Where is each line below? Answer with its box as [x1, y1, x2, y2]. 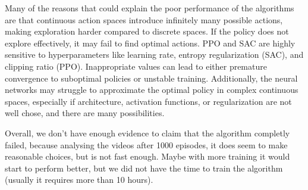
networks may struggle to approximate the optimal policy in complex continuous [5, 83, 298, 96]
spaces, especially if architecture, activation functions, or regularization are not [5, 95, 292, 107]
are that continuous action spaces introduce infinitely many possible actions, [5, 13, 283, 26]
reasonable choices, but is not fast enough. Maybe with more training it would [5, 150, 290, 163]
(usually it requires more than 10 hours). [5, 173, 153, 186]
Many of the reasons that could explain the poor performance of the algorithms [5, 2, 294, 14]
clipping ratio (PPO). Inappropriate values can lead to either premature [5, 60, 267, 72]
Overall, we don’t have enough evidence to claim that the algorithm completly [5, 126, 290, 139]
